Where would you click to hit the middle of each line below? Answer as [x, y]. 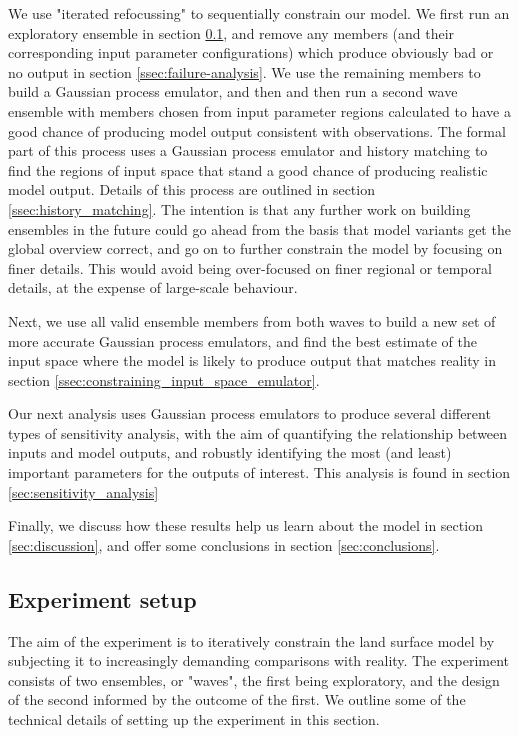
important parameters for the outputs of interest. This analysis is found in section [259, 472]
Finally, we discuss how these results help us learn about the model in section [245, 525]
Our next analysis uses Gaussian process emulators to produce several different [249, 413]
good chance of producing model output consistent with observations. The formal [257, 130]
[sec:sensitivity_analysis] [83, 491]
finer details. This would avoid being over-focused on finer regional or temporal [250, 267]
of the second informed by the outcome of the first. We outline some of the [237, 699]
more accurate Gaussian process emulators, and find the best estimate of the [242, 340]
